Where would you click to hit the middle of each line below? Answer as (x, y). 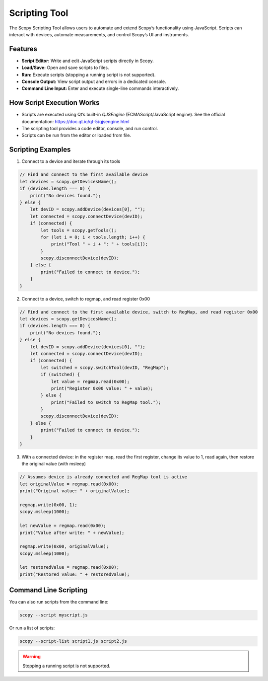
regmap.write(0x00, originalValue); (64, 547)
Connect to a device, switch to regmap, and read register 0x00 (86, 299)
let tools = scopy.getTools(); (78, 230)
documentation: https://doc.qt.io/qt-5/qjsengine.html (76, 121)
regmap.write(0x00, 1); (49, 505)
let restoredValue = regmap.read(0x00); (69, 567)
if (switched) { (60, 375)
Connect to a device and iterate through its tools (71, 161)
